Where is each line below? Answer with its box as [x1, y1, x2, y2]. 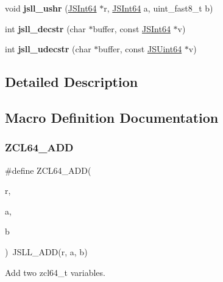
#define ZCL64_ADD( [5, 163, 91, 176]
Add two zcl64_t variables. [5, 266, 105, 278]
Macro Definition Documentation [5, 108, 219, 126]
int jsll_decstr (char [5, 22, 86, 35]
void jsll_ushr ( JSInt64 [5, 2, 97, 14]
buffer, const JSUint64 [98, 43, 182, 55]
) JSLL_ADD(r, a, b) [5, 245, 88, 258]
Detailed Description [5, 72, 138, 91]
